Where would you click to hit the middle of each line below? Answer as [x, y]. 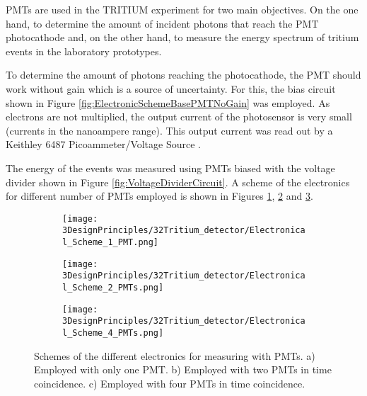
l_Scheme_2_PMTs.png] [113, 288]
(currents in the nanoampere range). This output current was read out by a [169, 130]
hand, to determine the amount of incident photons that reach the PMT [162, 23]
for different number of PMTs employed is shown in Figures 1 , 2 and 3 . [159, 196]
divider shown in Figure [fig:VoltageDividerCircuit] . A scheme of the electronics [178, 182]
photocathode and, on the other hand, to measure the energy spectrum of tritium [182, 37]
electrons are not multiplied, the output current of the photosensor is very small [179, 117]
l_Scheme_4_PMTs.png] [113, 333]
